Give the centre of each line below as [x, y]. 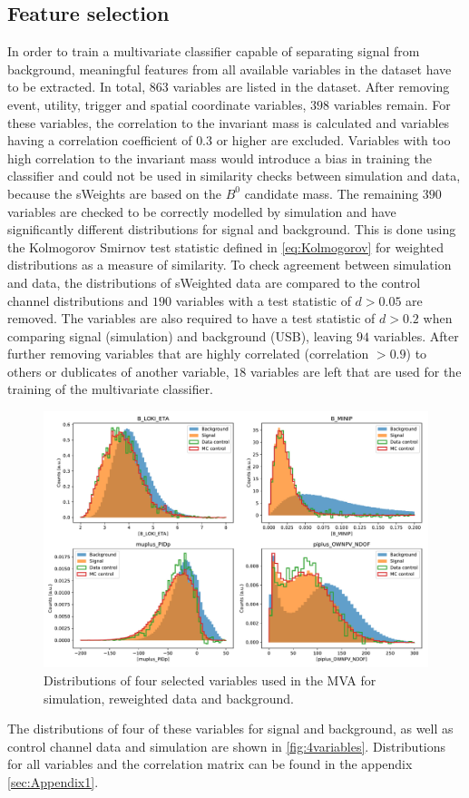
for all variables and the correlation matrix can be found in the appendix [210, 764]
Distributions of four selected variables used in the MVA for [210, 680]
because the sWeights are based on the [114, 193]
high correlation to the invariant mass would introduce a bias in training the [220, 158]
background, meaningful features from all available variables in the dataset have [230, 69]
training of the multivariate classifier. [111, 389]
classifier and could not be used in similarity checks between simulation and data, [234, 176]
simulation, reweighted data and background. [169, 698]
